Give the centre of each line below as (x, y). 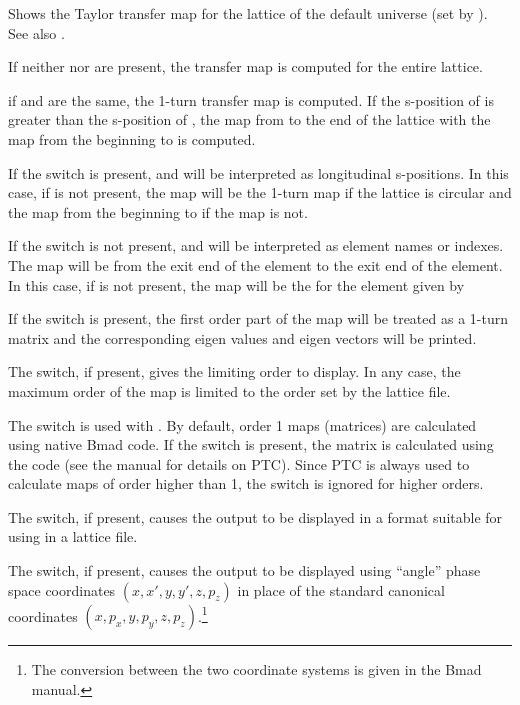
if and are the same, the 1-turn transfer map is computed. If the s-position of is (251, 99)
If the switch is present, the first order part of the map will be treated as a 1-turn (258, 318)
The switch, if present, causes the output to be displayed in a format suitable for (255, 516)
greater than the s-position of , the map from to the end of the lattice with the (249, 119)
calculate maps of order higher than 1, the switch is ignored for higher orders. (246, 483)
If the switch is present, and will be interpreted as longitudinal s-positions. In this (258, 172)
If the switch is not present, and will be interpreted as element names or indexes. (256, 245)
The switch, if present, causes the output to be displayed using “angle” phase (244, 570)
